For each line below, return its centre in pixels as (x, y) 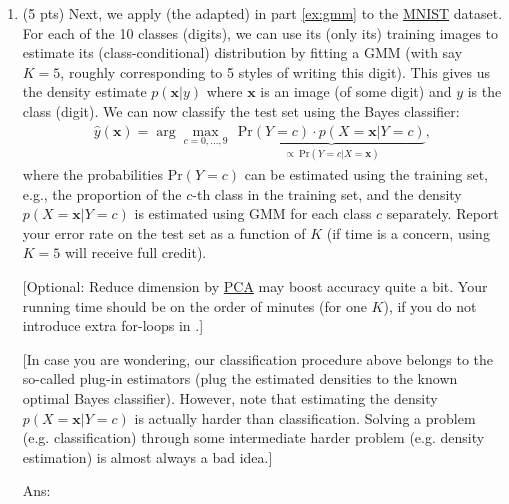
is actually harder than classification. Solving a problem (305, 417)
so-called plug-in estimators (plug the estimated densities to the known (240, 378)
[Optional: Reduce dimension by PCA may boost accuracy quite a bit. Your (255, 286)
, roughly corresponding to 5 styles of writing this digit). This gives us (275, 71)
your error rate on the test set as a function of (164, 232)
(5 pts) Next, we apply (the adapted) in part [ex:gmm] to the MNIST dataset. (262, 13)
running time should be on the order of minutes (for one (194, 305)
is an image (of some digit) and (356, 91)
